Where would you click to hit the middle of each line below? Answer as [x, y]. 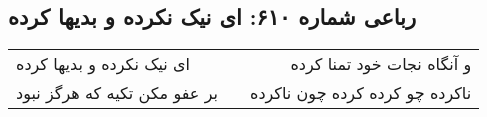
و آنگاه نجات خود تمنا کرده [381, 64]
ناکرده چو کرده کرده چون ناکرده [361, 93]
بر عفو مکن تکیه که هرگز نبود [117, 93]
